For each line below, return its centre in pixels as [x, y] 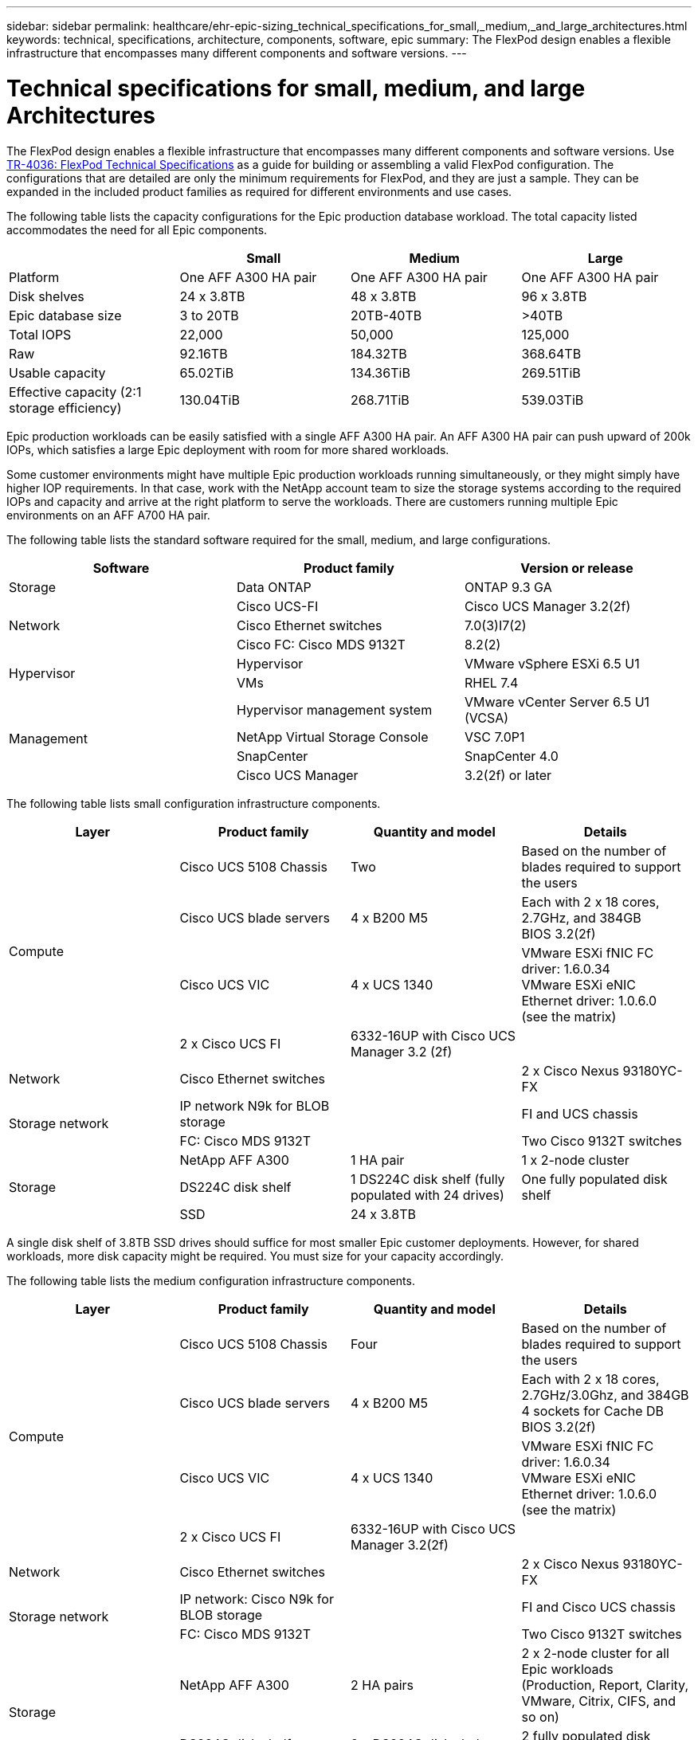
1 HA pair [378, 1160]
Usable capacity [57, 372]
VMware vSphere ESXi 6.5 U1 [552, 663]
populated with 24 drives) [427, 1195]
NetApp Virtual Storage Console [332, 737]
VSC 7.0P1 [494, 737]
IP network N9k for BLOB [255, 1105]
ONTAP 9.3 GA [508, 587]
